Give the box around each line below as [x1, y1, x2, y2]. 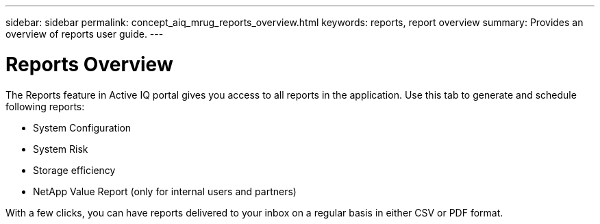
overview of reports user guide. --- [5, 28, 164, 40]
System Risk [33, 142, 88, 155]
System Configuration [33, 121, 132, 134]
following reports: [5, 100, 85, 112]
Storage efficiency [33, 164, 116, 176]
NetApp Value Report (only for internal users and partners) [33, 185, 297, 197]
